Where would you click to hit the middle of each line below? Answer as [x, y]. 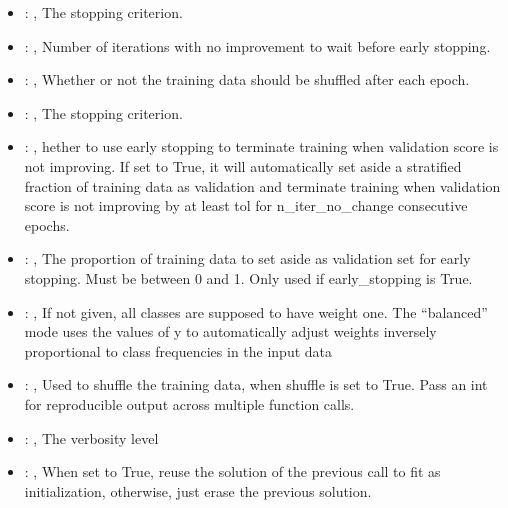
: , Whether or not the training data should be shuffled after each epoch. [247, 79]
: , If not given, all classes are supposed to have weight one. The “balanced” [256, 311]
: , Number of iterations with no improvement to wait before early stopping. [257, 45]
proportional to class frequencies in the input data [178, 350]
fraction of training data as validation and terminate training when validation [262, 185]
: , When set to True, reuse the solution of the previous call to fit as [232, 471]
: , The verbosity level [91, 437]
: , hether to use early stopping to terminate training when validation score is [261, 146]
